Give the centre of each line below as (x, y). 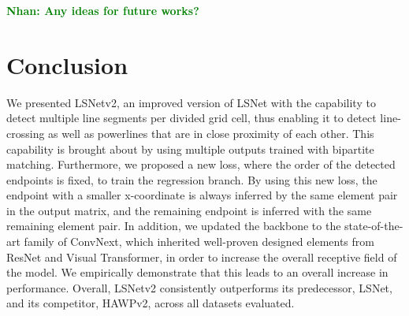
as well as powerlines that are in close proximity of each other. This (211, 133)
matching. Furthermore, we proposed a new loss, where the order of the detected (201, 164)
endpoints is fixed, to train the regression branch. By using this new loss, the (192, 179)
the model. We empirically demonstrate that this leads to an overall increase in (197, 272)
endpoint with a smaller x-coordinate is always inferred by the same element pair (202, 195)
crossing (26, 133)
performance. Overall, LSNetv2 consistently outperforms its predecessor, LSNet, (199, 287)
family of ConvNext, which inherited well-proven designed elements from (199, 242)
